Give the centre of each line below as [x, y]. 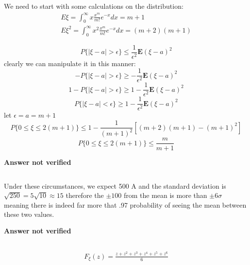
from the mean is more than [165, 195]
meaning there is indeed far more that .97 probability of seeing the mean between [125, 204]
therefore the [85, 195]
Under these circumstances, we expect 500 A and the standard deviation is [115, 185]
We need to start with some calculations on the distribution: [94, 6]
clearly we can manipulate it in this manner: [70, 63]
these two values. [29, 214]
